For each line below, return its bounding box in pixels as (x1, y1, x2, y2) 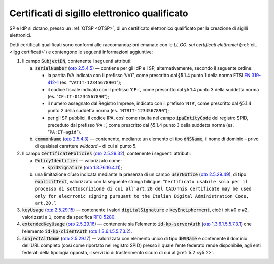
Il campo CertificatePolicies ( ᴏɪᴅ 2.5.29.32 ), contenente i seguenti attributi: (22, 150, 191, 157)
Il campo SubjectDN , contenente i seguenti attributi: (22, 58, 132, 64)
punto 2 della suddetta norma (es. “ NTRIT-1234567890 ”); (47, 107, 169, 114)
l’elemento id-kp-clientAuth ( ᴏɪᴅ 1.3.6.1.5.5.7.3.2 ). (22, 228, 132, 234)
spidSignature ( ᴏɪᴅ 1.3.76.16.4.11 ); (47, 164, 122, 170)
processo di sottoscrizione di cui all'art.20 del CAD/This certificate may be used (35, 186, 252, 192)
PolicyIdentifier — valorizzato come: (35, 157, 122, 163)
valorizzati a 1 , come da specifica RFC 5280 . (22, 214, 116, 220)
